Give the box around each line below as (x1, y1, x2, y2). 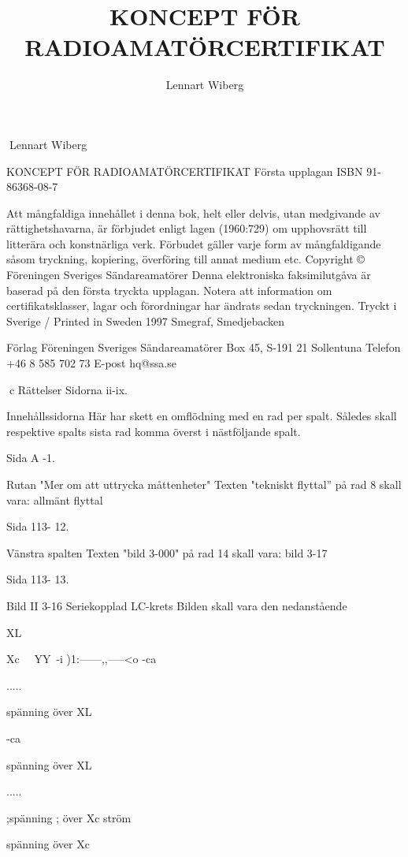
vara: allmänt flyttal (6, 491, 103, 508)
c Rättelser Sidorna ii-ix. (9, 381, 128, 397)
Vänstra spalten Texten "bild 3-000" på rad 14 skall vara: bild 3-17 (6, 544, 328, 561)
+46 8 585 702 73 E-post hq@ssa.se (6, 355, 176, 371)
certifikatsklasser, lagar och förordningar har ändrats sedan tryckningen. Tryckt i (6, 297, 397, 314)
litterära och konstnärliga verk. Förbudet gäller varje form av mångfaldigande (6, 235, 381, 252)
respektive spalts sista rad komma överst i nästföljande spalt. (6, 423, 301, 439)
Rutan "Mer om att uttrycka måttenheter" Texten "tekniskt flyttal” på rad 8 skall (6, 476, 402, 492)
